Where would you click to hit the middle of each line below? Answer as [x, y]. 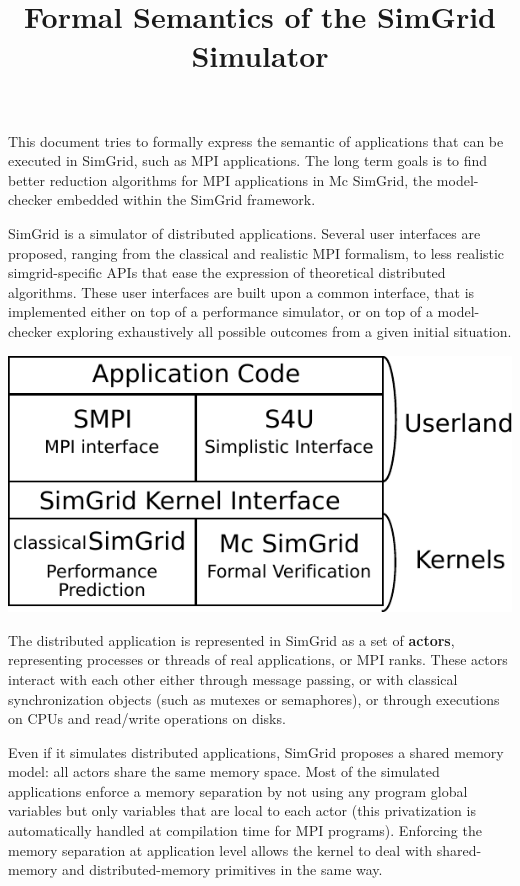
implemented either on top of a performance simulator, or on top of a [220, 311]
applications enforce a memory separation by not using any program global [238, 790]
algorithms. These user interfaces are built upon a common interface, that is [241, 291]
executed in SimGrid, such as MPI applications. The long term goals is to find [248, 160]
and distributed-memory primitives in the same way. [222, 869]
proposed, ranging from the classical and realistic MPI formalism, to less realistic [256, 252]
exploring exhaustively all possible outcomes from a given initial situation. [284, 330]
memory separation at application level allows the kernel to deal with [220, 849]
